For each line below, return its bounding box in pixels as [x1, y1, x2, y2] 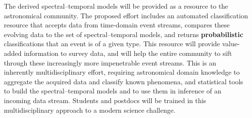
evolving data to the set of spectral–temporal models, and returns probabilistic [4, 29, 243, 39]
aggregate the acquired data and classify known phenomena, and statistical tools [4, 76, 243, 86]
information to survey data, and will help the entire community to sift [24, 48, 232, 58]
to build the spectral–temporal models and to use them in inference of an [4, 86, 221, 96]
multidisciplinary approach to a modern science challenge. [4, 105, 175, 115]
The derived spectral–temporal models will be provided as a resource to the [4, 1, 228, 11]
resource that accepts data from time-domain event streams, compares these [4, 20, 230, 30]
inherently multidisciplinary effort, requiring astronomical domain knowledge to [4, 67, 240, 77]
